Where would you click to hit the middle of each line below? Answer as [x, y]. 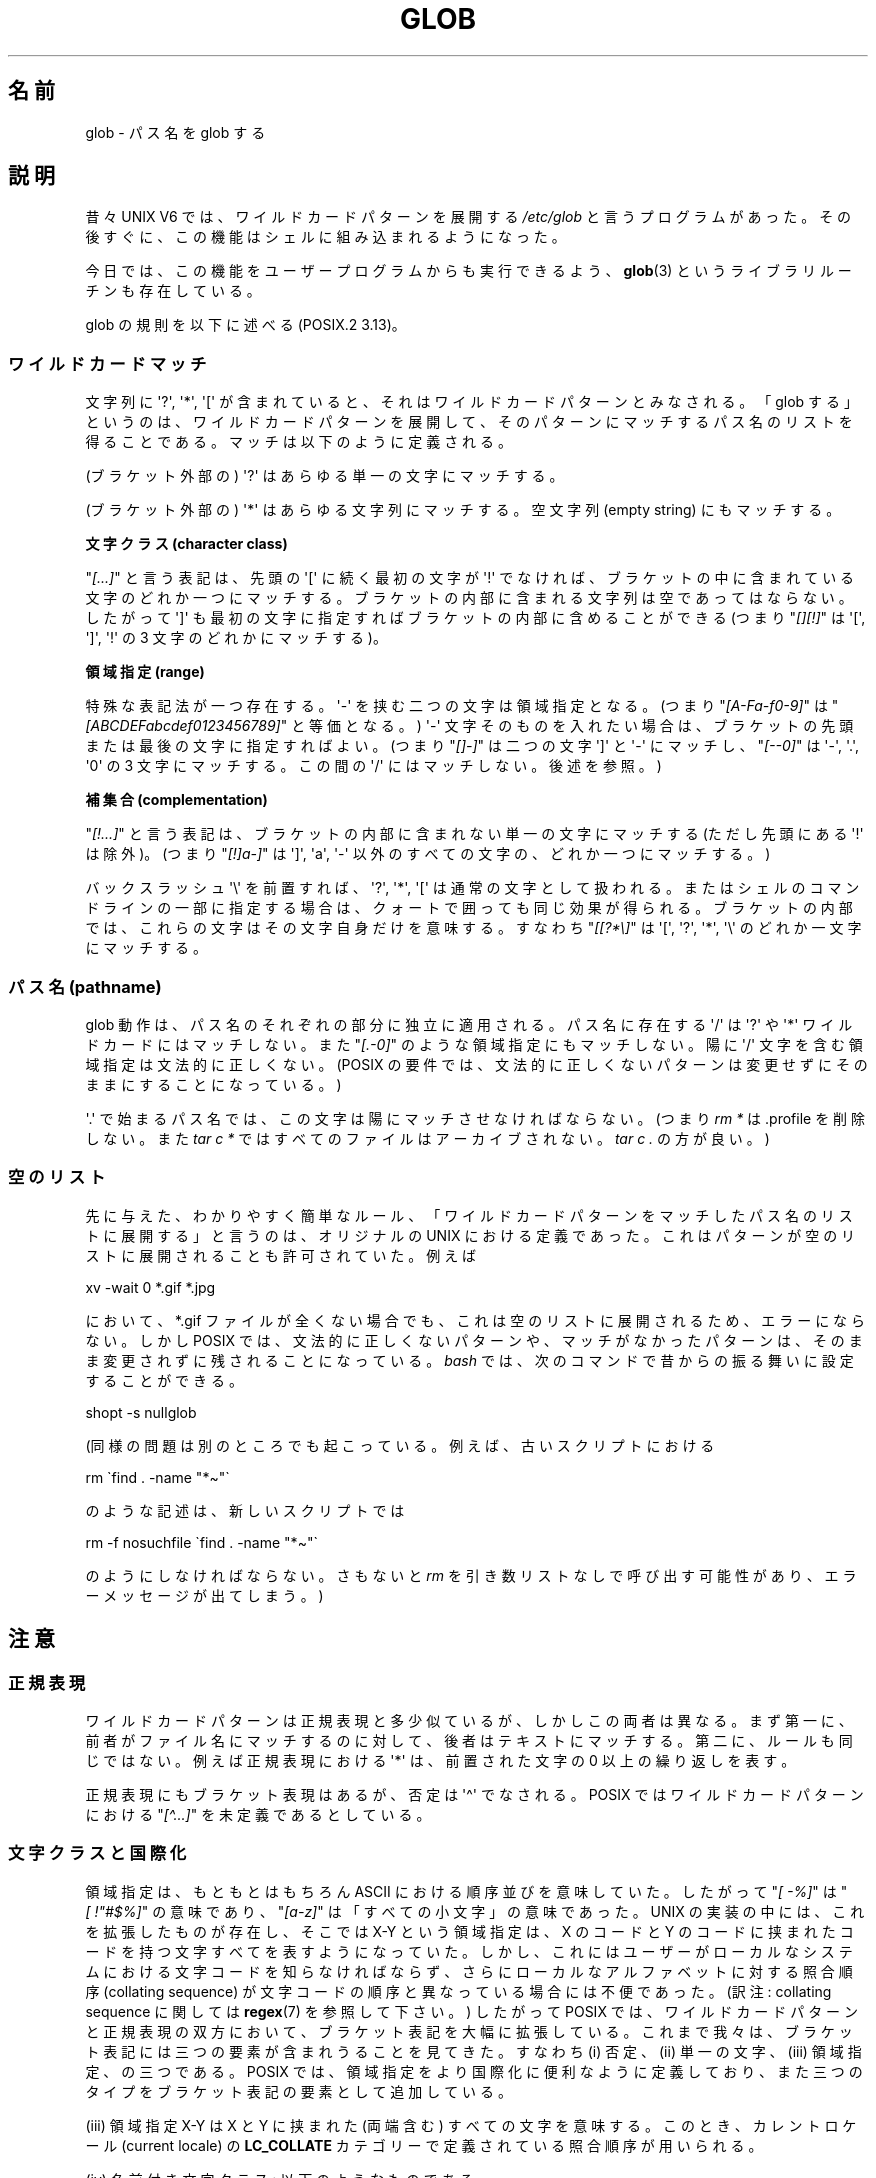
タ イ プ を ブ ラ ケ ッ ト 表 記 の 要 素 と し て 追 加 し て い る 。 [298, 2091]
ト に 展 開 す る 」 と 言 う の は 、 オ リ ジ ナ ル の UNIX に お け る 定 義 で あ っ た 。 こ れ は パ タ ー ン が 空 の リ [470, 1235]
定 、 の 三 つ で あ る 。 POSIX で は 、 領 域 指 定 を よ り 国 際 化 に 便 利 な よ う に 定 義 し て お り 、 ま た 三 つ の [474, 2071]
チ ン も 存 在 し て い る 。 [173, 291]
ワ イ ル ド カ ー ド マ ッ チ [107, 363]
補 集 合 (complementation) [176, 800]
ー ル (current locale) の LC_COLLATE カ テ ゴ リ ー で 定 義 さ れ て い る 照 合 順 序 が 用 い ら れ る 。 [424, 2145]
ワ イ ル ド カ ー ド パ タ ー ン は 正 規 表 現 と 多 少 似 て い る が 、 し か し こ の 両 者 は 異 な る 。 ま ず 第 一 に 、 [469, 1720]
